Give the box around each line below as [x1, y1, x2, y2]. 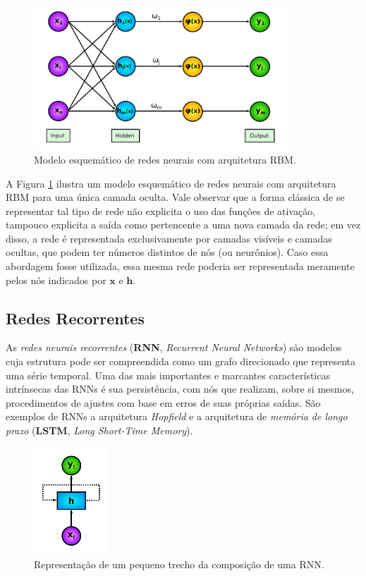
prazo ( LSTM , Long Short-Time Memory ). [6, 423, 193, 438]
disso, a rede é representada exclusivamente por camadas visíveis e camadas [6, 231, 332, 245]
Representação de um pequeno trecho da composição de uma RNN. [34, 556, 324, 571]
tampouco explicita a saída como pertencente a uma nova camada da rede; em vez [6, 217, 361, 232]
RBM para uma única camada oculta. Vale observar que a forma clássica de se [6, 190, 345, 204]
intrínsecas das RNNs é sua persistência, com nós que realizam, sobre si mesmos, [6, 381, 354, 396]
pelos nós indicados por [6, 272, 106, 287]
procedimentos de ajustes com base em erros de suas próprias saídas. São [6, 395, 321, 410]
